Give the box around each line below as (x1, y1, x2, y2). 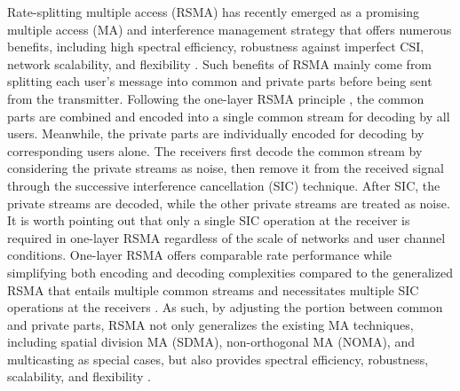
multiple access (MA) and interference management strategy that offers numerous (7, 20, 452, 38)
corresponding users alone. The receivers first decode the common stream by (7, 141, 423, 160)
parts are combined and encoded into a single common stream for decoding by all (7, 106, 450, 125)
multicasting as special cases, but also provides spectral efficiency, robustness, (7, 349, 429, 368)
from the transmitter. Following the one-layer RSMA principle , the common (7, 89, 424, 107)
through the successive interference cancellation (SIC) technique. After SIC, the (7, 176, 440, 194)
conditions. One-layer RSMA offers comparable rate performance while (7, 246, 393, 264)
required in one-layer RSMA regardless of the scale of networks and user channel (7, 228, 446, 246)
